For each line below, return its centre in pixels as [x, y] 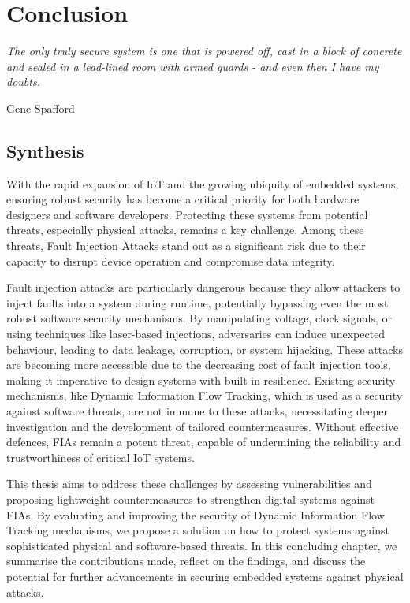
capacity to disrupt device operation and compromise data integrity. [171, 261]
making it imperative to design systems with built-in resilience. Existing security [201, 380]
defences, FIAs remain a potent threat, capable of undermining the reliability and [204, 442]
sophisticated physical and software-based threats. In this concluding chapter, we [202, 545]
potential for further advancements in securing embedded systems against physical [205, 576]
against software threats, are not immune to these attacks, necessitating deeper [198, 411]
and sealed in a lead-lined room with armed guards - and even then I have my [193, 66]
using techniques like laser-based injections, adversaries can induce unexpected [196, 334]
